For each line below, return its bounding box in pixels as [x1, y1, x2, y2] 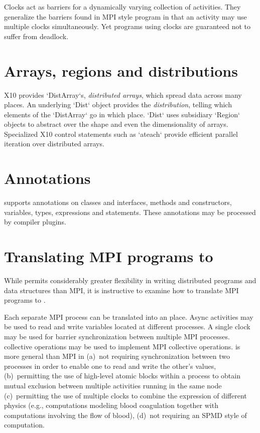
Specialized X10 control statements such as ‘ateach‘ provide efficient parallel [4, 128, 238, 139]
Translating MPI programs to [4, 246, 213, 267]
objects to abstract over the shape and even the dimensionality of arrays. [4, 119, 228, 129]
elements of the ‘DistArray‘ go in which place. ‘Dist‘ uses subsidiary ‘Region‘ [4, 109, 240, 119]
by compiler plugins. [4, 216, 66, 227]
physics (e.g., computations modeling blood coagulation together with [4, 400, 218, 410]
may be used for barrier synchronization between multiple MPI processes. [4, 331, 230, 342]
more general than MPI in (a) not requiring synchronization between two [4, 351, 230, 361]
